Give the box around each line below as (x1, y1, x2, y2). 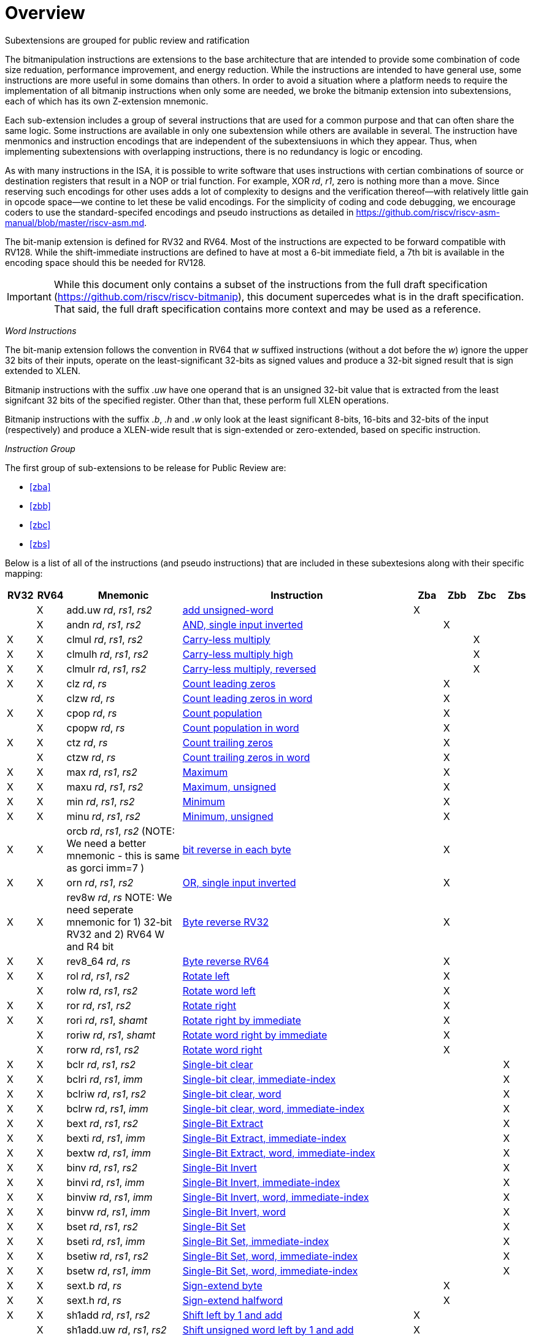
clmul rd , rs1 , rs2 (66, 633, 143, 646)
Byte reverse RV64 (182, 954, 269, 967)
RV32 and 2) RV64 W (66, 927, 165, 940)
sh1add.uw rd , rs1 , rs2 (66, 1323, 167, 1336)
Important (7, 290, 52, 303)
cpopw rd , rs (66, 721, 125, 734)
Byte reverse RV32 (182, 915, 269, 928)
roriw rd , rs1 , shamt (66, 1028, 156, 1041)
